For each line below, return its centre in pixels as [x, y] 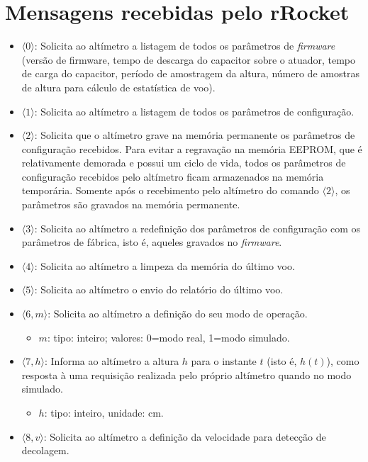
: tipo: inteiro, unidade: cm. [104, 412]
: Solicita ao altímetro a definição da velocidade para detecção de [185, 436]
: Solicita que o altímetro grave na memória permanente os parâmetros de [195, 135]
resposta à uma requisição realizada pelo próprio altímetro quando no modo [186, 374]
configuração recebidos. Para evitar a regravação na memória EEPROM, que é [192, 148]
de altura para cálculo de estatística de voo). [118, 87]
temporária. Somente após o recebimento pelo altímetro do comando [170, 190]
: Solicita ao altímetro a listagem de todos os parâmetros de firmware [185, 46]
